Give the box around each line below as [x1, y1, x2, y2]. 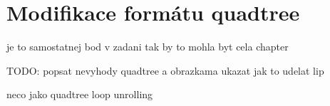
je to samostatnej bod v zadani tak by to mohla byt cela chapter [6, 39, 289, 54]
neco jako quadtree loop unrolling [6, 87, 153, 102]
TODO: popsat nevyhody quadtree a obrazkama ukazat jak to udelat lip [6, 63, 324, 78]
